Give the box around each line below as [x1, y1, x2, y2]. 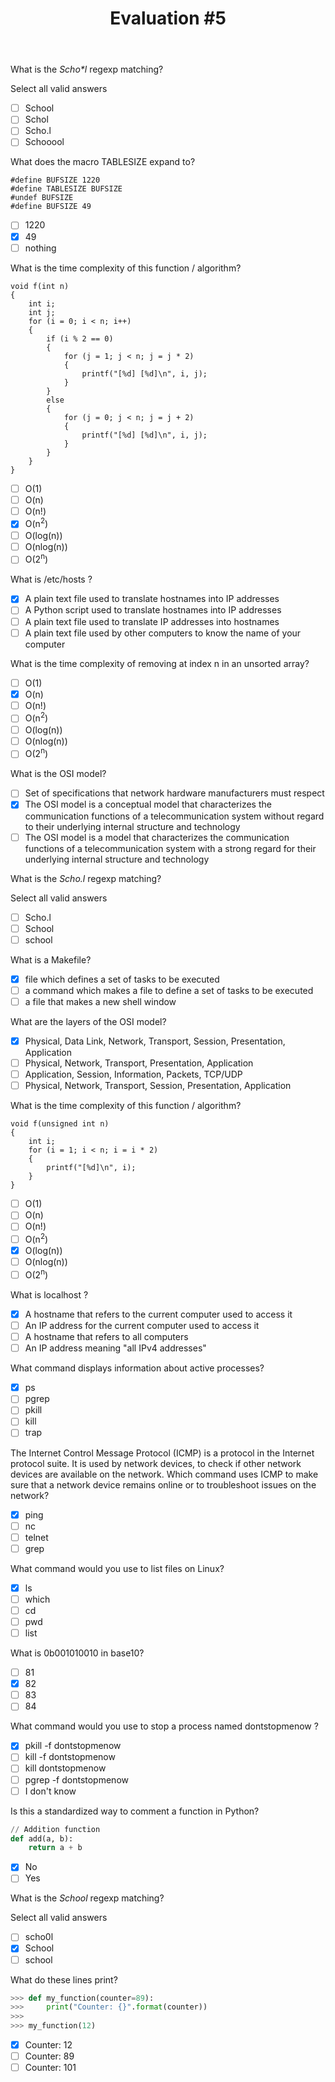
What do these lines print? [10, 1973, 118, 1986]
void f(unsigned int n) [10, 1119, 110, 1129]
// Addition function [10, 1824, 101, 1834]
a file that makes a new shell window [24, 995, 177, 1007]
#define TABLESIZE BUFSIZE [10, 184, 123, 194]
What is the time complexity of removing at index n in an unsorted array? [10, 657, 310, 669]
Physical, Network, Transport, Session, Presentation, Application [24, 1080, 292, 1092]
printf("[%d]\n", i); [46, 1163, 137, 1173]
